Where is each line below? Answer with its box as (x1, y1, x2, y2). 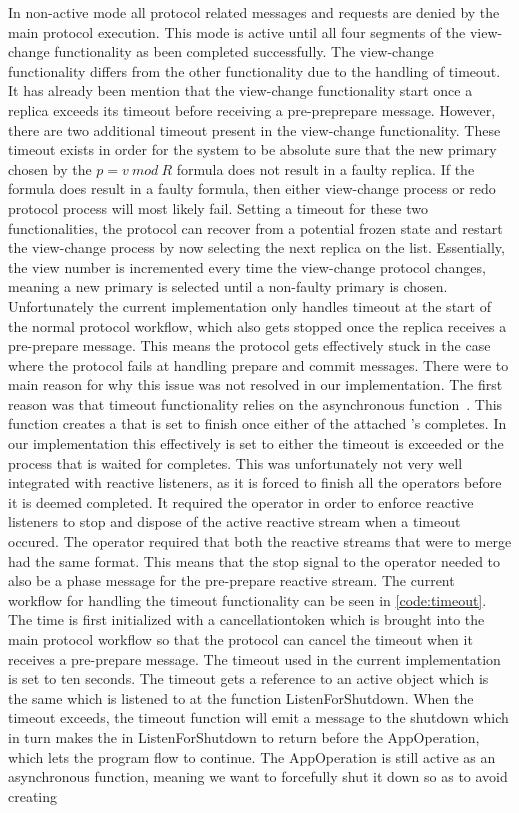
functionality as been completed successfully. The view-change (54, 41, 434, 62)
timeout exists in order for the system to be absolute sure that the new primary (8, 139, 497, 160)
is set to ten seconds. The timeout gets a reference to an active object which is (8, 668, 489, 689)
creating (8, 785, 58, 806)
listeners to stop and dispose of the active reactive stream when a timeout (8, 511, 461, 532)
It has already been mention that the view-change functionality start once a (8, 80, 473, 101)
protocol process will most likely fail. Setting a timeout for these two (8, 197, 429, 218)
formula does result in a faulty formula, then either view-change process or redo (8, 178, 496, 199)
